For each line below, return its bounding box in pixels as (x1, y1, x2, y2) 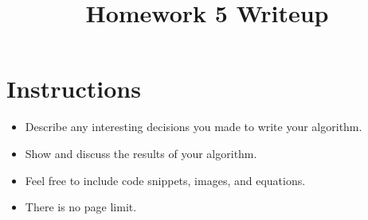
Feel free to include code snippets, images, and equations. (25, 172, 306, 188)
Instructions (6, 72, 141, 105)
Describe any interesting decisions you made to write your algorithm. (25, 118, 362, 135)
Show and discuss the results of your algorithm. (25, 145, 257, 161)
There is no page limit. (25, 199, 137, 215)
